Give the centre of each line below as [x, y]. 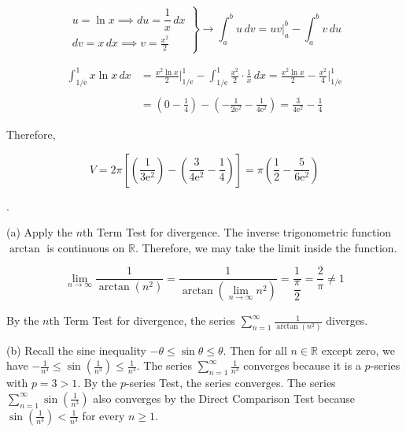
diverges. [347, 320]
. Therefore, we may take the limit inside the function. [266, 247]
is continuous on [86, 247]
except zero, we [358, 350]
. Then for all [255, 350]
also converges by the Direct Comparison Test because [224, 398]
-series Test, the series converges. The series [231, 383]
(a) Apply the [40, 232]
